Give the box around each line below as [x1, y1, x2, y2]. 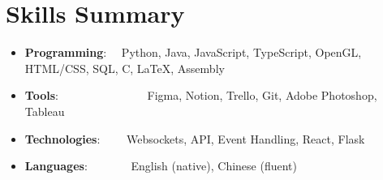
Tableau [24, 102, 65, 119]
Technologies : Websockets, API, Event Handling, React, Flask [24, 130, 365, 147]
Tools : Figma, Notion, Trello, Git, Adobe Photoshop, [24, 87, 377, 104]
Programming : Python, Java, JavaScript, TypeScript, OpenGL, [24, 44, 362, 61]
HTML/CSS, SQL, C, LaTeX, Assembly [24, 59, 225, 76]
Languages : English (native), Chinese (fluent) [24, 157, 297, 174]
